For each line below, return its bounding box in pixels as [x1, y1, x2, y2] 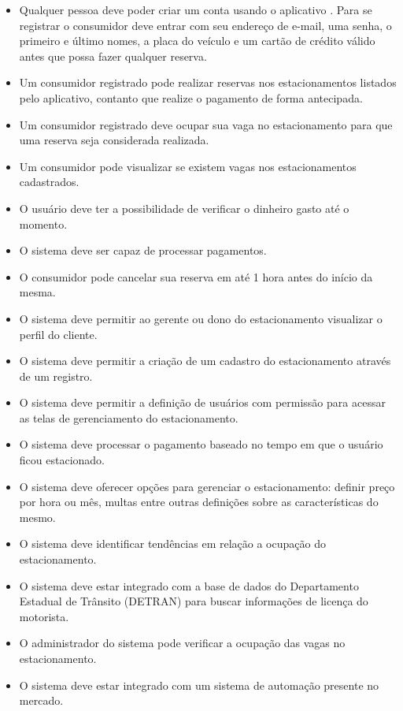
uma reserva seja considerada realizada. [19, 132, 209, 148]
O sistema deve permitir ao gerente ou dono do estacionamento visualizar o [19, 310, 383, 326]
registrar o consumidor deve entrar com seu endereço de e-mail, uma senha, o [19, 17, 392, 33]
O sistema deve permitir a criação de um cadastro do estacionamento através [19, 352, 391, 369]
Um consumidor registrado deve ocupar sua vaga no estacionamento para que [19, 116, 393, 132]
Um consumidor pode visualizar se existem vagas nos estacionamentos [19, 158, 357, 174]
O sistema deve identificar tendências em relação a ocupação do [19, 535, 326, 552]
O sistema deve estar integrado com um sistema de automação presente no [19, 676, 379, 693]
